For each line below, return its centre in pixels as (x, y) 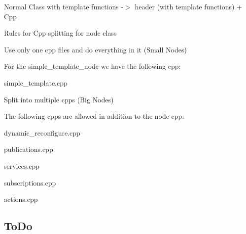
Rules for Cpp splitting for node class (60, 33)
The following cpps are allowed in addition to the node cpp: (94, 116)
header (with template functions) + (188, 6)
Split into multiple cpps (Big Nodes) (59, 99)
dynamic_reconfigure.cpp (42, 132)
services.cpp (22, 165)
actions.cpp (21, 199)
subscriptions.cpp (30, 182)
